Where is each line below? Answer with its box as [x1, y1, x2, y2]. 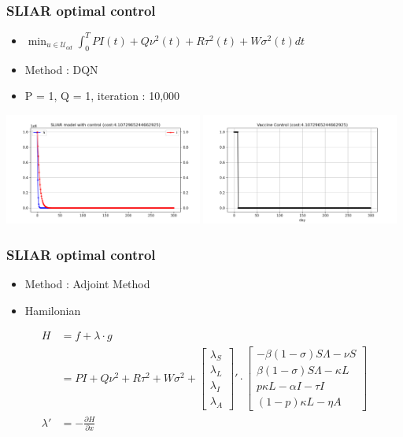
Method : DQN [24, 61, 98, 77]
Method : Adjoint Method [24, 275, 150, 291]
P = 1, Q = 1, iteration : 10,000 [24, 87, 180, 104]
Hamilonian [24, 302, 81, 318]
